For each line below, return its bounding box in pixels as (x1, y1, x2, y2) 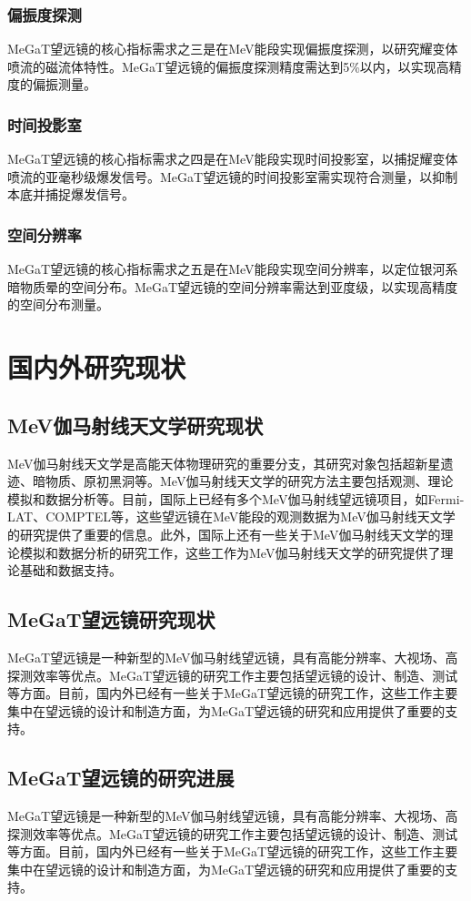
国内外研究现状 (7, 349, 186, 386)
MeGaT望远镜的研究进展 (7, 764, 235, 792)
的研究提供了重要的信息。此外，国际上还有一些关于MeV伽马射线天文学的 (7, 524, 441, 543)
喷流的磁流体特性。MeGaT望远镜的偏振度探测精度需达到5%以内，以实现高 (7, 56, 449, 76)
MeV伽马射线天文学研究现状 (7, 410, 264, 439)
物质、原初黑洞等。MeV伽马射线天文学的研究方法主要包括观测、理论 (45, 471, 454, 491)
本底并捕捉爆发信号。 (7, 185, 135, 204)
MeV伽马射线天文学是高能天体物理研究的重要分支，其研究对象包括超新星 (7, 453, 441, 472)
